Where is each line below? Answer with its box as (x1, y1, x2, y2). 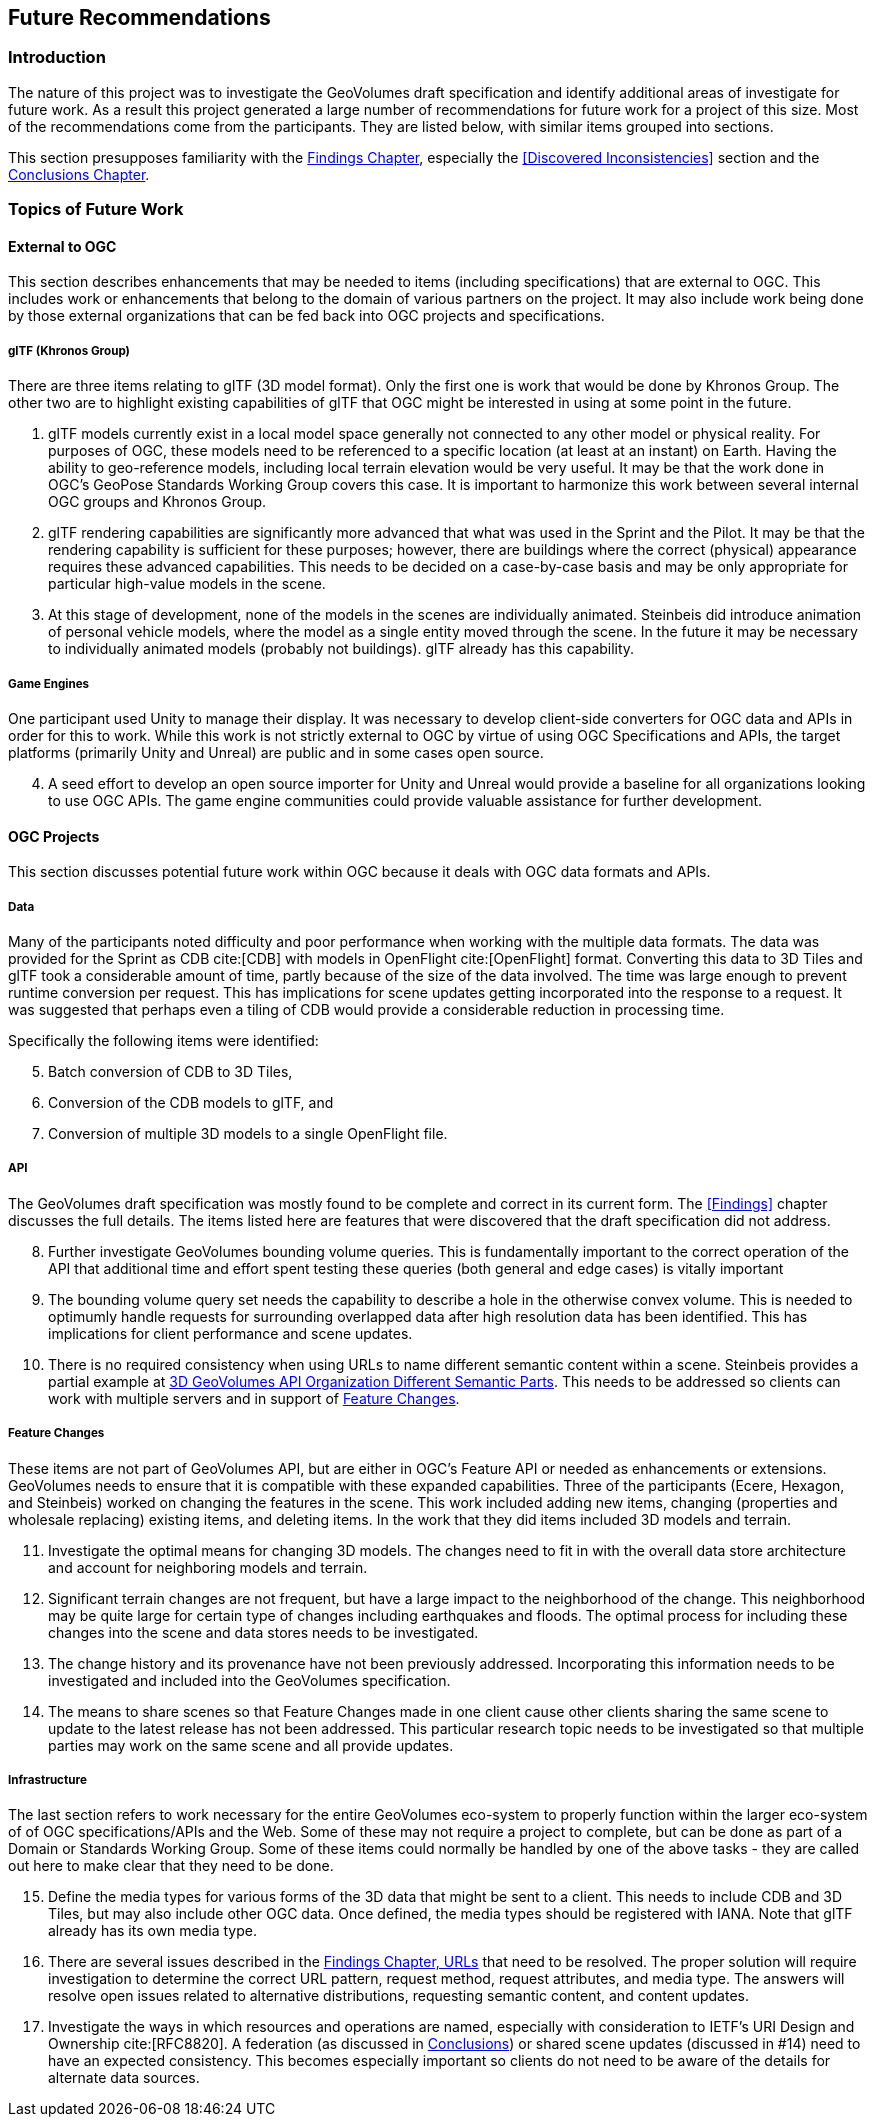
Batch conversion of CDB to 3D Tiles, (48, 1062, 293, 1080)
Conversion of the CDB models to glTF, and (48, 1093, 334, 1111)
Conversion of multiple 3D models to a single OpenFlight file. (48, 1124, 448, 1142)
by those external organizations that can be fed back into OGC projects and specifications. (8, 307, 605, 325)
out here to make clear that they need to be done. (8, 1857, 334, 1875)
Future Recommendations (8, 5, 271, 30)
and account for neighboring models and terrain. (48, 1558, 368, 1576)
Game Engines (8, 676, 90, 691)
